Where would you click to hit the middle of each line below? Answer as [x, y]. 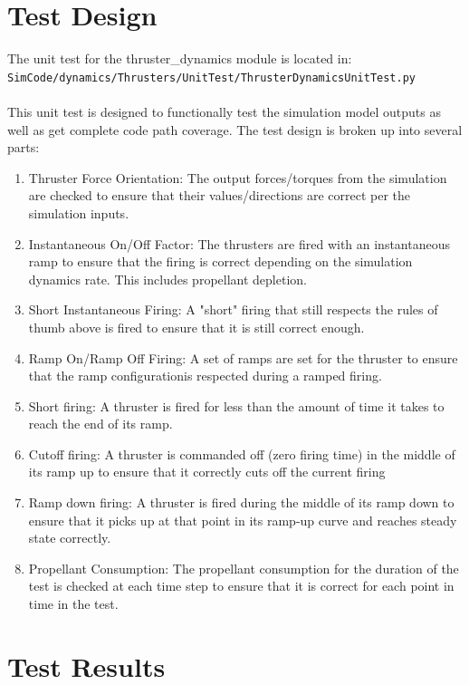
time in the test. [73, 604]
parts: [24, 147]
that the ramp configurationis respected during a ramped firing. [205, 376]
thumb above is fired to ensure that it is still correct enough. [196, 327]
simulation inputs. [79, 212]
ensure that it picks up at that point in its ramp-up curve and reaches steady [243, 520]
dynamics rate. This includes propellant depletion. [167, 279]
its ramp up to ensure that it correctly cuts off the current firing [207, 472]
